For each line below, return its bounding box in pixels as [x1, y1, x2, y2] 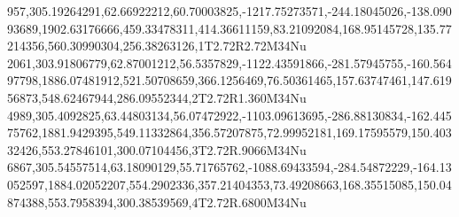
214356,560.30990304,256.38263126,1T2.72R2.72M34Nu [7, 36, 307, 55]
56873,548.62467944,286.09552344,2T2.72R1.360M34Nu [7, 88, 307, 106]
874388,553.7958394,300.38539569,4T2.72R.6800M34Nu [7, 192, 307, 211]
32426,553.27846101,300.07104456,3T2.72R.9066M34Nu [7, 140, 307, 159]
